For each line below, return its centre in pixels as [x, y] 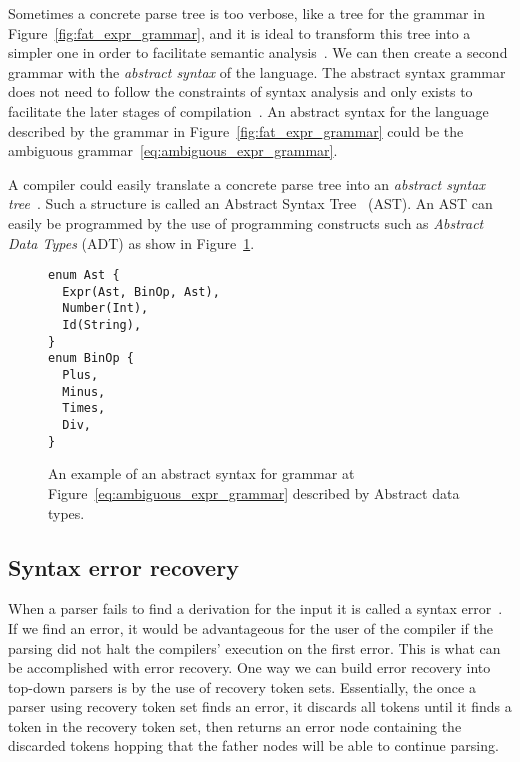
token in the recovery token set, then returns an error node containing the [235, 725]
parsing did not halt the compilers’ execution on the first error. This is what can [254, 647]
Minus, [84, 391]
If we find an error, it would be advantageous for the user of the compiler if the [250, 627]
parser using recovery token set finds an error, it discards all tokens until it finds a [260, 706]
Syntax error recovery [123, 566]
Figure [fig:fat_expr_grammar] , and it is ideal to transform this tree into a [239, 32]
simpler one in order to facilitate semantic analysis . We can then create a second [258, 52]
